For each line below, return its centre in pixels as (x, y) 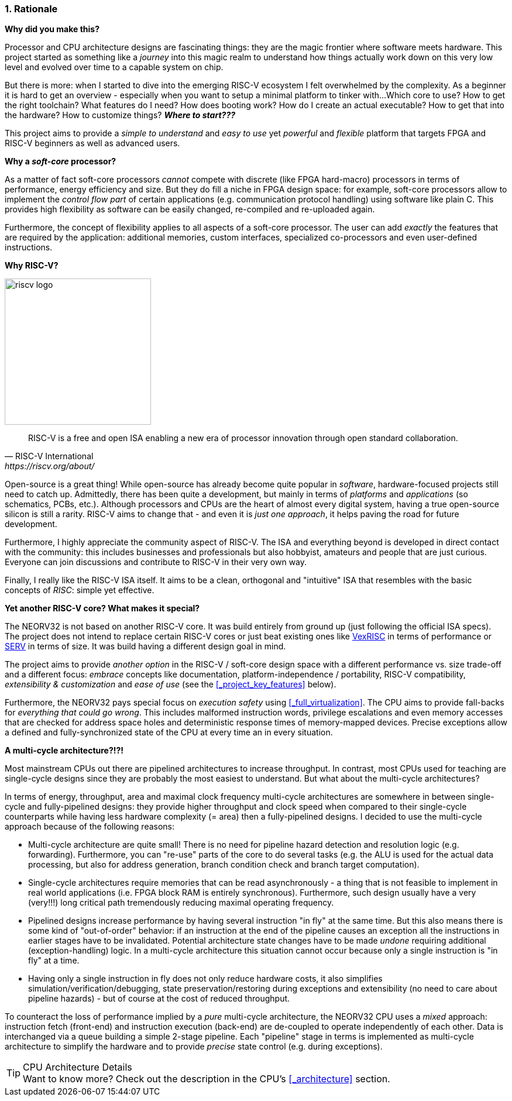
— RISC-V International (49, 456)
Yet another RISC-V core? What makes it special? (102, 608)
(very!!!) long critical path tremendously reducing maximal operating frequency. (181, 903)
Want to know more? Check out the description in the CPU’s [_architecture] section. (207, 1079)
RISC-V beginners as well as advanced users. (92, 143)
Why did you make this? (52, 29)
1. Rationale (31, 9)
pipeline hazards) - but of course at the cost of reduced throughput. (159, 999)
